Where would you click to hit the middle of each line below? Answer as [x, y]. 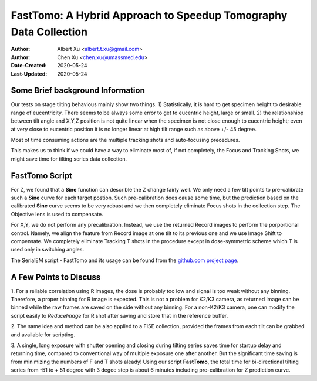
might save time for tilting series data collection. [69, 159]
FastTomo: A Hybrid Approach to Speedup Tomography [149, 15]
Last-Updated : [29, 74]
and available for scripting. [43, 335]
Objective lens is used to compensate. [57, 214]
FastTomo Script [42, 176]
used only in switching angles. [48, 250]
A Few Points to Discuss [56, 277]
